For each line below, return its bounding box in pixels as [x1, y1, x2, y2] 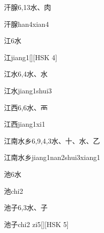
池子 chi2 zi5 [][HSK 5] [4, 219, 69, 229]
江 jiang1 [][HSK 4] [4, 52, 57, 62]
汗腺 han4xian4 [4, 18, 49, 29]
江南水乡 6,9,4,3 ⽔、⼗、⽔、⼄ [4, 135, 100, 146]
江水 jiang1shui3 [4, 85, 52, 95]
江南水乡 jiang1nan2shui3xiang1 [4, 152, 101, 162]
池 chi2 [4, 185, 23, 196]
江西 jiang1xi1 [4, 119, 46, 129]
